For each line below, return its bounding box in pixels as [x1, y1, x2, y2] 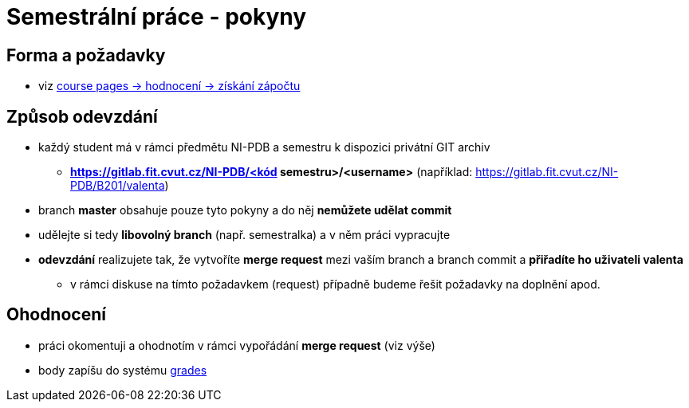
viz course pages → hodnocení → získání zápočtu [38, 79, 301, 93]
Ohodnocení [6, 304, 106, 325]
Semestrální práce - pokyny [6, 3, 307, 30]
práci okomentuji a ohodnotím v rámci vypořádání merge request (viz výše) [38, 338, 435, 352]
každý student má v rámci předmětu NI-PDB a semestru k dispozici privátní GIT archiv [38, 140, 490, 155]
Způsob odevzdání [6, 106, 158, 127]
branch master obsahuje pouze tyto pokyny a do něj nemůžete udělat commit [38, 203, 452, 218]
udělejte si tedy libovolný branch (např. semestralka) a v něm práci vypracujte [38, 228, 451, 242]
